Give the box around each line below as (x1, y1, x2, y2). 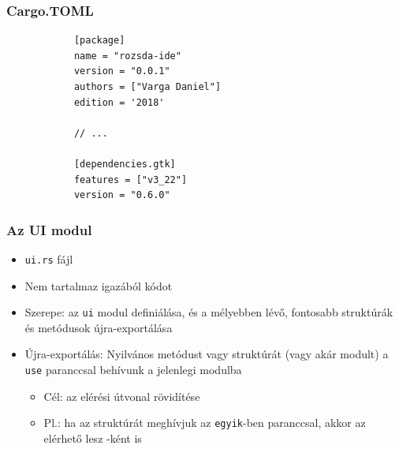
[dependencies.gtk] (73, 158, 176, 170)
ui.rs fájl (24, 250, 73, 267)
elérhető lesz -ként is (43, 429, 142, 446)
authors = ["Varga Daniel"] (73, 81, 222, 92)
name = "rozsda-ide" (73, 50, 181, 62)
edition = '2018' (73, 96, 165, 108)
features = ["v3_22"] (73, 174, 188, 185)
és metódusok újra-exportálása (24, 319, 173, 335)
